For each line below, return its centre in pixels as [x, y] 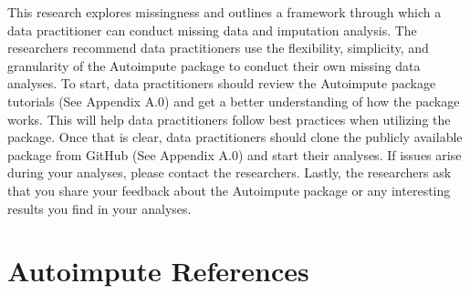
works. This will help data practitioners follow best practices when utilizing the [229, 119]
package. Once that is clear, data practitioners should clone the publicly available [235, 137]
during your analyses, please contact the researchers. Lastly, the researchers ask [230, 172]
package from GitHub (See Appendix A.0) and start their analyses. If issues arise [235, 154]
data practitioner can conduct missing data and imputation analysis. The [212, 30]
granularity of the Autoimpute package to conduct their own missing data [214, 65]
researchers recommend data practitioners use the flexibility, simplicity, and [218, 48]
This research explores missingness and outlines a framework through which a [225, 12]
